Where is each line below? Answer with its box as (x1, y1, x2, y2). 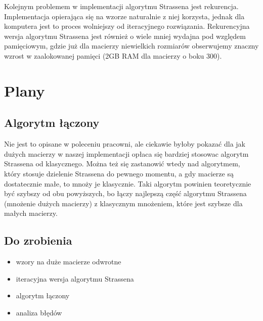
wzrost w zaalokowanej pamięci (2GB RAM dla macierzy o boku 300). (4, 50, 222, 61)
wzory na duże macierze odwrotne (16, 256, 121, 267)
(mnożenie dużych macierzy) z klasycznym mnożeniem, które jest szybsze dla (4, 198, 243, 208)
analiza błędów (16, 307, 62, 317)
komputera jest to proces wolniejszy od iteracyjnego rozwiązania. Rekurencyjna (4, 21, 250, 31)
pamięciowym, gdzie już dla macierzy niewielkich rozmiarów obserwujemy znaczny (4, 40, 259, 51)
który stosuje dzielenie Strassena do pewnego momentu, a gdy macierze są (4, 168, 234, 178)
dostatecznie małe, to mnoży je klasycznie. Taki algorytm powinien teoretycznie (4, 178, 251, 189)
